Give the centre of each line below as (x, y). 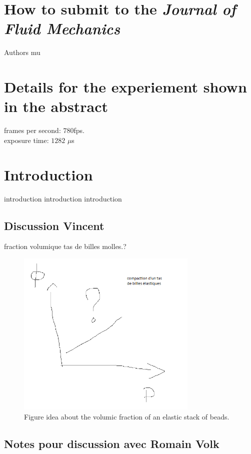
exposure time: (26, 140)
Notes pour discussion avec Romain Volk (112, 443)
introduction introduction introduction (63, 198)
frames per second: (32, 130)
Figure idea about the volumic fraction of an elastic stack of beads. (127, 416)
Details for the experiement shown (125, 87)
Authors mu (22, 52)
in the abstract (56, 106)
